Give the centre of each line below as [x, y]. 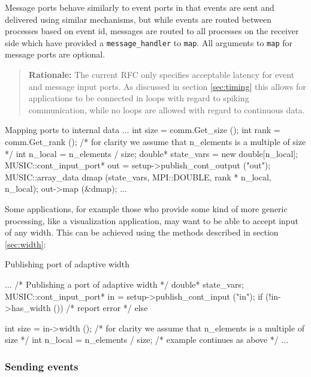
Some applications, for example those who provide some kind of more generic [146, 208]
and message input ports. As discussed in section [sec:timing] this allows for [167, 86]
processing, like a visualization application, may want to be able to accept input [152, 220]
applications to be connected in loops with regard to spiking [139, 98]
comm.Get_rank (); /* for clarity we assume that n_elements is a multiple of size [155, 141]
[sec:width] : [25, 244]
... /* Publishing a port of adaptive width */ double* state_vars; [124, 284]
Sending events [42, 366]
